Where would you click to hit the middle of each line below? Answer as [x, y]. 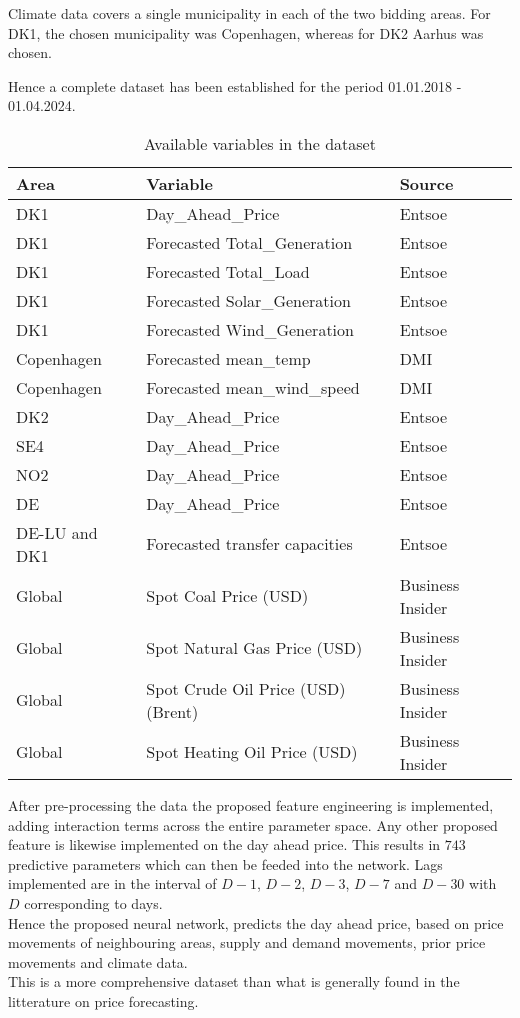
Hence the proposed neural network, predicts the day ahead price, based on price [256, 922]
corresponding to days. [93, 902]
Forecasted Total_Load [228, 271]
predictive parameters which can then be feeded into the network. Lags [225, 863]
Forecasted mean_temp [228, 358]
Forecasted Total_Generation [249, 242]
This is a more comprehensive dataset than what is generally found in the [234, 981]
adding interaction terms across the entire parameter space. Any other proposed [253, 824]
